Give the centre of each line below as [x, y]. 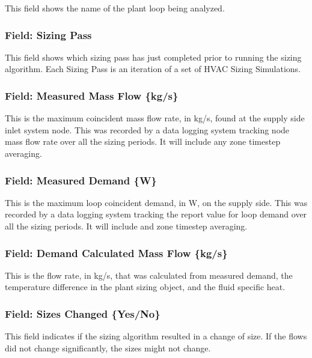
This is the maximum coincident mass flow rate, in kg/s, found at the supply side [155, 118]
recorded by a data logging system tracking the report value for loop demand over [156, 214]
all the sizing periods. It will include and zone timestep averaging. [126, 226]
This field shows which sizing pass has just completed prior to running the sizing [153, 57]
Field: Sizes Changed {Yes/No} [83, 313]
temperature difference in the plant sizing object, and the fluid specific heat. [145, 287]
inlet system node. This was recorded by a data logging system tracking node [147, 129]
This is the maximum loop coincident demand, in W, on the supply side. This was [156, 202]
